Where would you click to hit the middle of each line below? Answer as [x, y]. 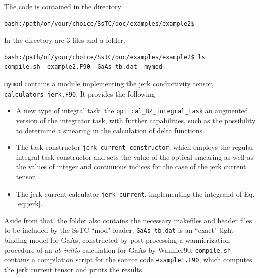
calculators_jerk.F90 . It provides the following [80, 93]
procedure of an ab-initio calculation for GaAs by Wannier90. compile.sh [118, 250]
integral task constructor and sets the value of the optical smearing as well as [135, 157]
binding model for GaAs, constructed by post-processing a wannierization [117, 240]
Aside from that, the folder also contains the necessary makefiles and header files [128, 220]
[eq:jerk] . [29, 203]
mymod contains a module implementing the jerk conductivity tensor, [109, 83]
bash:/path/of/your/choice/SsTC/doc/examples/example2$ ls [105, 57]
